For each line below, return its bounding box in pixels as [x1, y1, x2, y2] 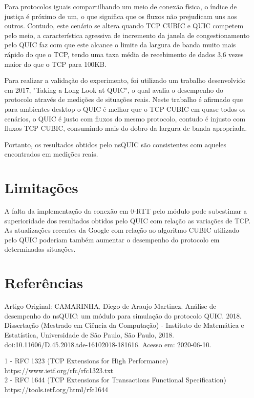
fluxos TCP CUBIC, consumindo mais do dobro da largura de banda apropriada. [4, 123, 247, 133]
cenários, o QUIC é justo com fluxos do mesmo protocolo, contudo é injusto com [4, 113, 246, 123]
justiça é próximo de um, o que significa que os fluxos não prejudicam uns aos [4, 11, 237, 21]
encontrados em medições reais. [4, 149, 98, 159]
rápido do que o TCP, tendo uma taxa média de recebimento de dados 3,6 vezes [4, 49, 244, 59]
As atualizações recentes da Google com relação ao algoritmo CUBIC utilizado [4, 225, 239, 235]
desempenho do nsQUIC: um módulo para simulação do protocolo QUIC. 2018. [4, 310, 242, 320]
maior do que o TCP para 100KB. [4, 59, 106, 69]
